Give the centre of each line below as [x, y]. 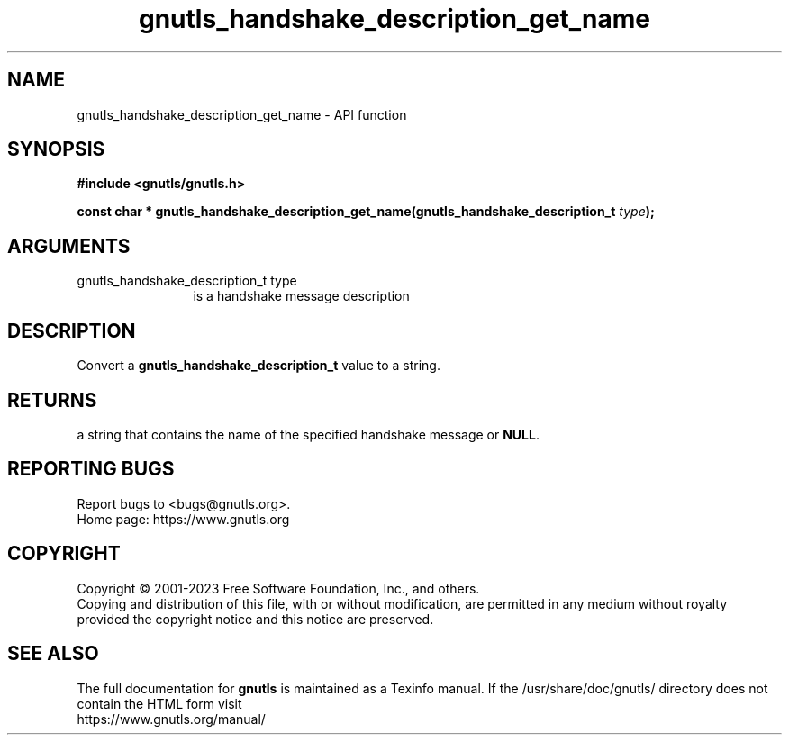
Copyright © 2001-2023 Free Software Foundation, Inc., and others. [278, 588]
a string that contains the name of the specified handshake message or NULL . [308, 434]
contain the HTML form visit [159, 703]
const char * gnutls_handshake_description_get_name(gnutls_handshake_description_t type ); [366, 212]
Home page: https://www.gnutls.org [183, 519]
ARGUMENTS [69, 246]
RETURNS [52, 400]
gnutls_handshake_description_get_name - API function [242, 114]
